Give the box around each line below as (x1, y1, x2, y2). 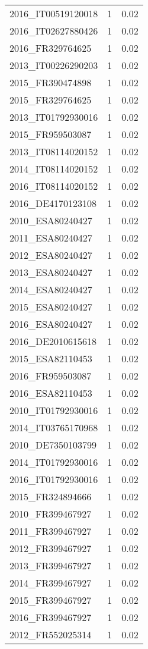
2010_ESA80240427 (9, 214, 92, 227)
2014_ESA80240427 (9, 283, 92, 296)
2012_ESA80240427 (9, 248, 92, 262)
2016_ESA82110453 (9, 386, 92, 400)
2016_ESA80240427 (9, 317, 92, 331)
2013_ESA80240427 (9, 265, 92, 279)
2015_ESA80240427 (9, 300, 92, 313)
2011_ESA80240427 (9, 231, 92, 244)
